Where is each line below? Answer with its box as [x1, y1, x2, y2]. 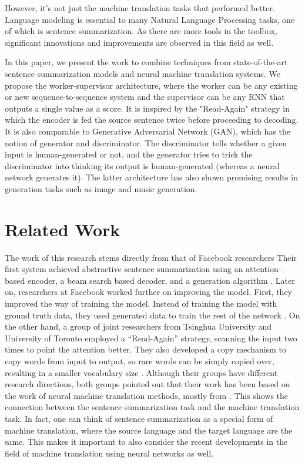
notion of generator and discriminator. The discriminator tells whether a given [5, 136, 287, 149]
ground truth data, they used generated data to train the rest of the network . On [5, 308, 300, 321]
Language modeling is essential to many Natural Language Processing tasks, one [5, 13, 295, 25]
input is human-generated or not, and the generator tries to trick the [5, 148, 253, 160]
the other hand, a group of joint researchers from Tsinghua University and [5, 320, 272, 333]
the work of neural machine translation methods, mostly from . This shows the [5, 389, 289, 401]
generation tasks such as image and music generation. [5, 182, 197, 194]
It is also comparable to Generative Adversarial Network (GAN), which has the [5, 125, 290, 137]
